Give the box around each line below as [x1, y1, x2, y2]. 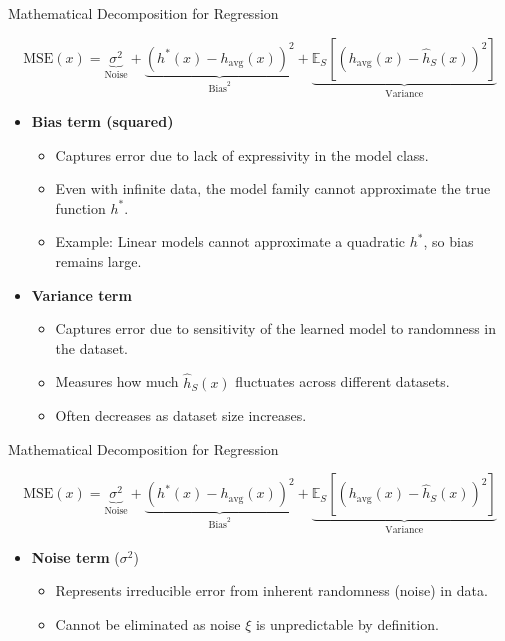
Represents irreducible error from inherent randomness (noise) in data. [55, 580, 488, 601]
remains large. [55, 251, 142, 271]
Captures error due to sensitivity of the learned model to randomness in [55, 318, 497, 339]
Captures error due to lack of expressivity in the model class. [55, 144, 429, 165]
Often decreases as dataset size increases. [55, 405, 307, 426]
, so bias [423, 231, 474, 252]
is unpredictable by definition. [255, 614, 439, 634]
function [55, 197, 106, 218]
